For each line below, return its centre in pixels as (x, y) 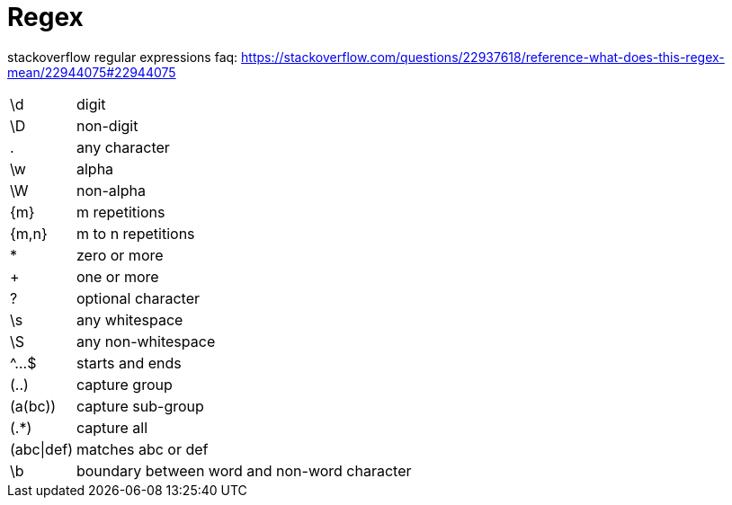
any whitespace (129, 319)
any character (123, 147)
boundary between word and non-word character (244, 470)
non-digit (107, 125)
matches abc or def (142, 449)
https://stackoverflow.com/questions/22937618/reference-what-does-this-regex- (483, 57)
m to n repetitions (135, 233)
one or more (117, 276)
